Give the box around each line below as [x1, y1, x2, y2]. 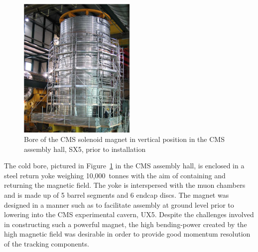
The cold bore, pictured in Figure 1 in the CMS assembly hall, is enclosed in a [4, 160, 245, 171]
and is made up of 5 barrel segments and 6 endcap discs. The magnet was [4, 190, 229, 200]
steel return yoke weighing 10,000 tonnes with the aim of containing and [4, 170, 226, 180]
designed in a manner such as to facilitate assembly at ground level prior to [4, 199, 234, 210]
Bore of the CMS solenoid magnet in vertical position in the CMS [24, 134, 225, 144]
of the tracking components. [4, 239, 89, 249]
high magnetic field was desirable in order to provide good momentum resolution [4, 229, 251, 239]
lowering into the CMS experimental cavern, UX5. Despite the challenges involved [4, 209, 254, 220]
